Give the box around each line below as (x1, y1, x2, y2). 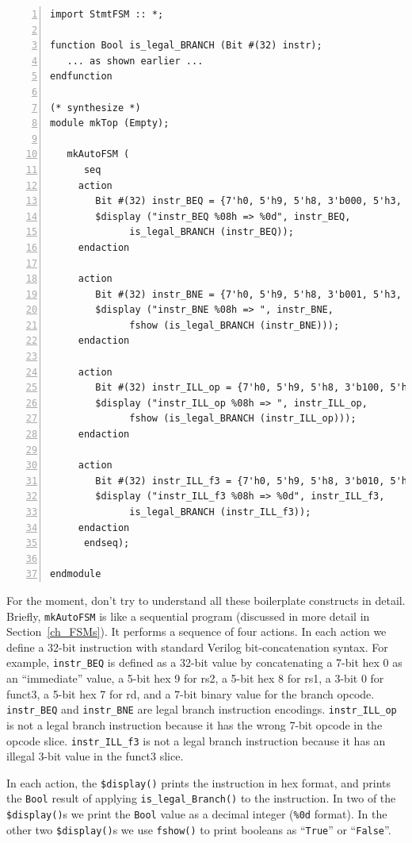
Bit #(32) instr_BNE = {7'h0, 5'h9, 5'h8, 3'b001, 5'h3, (95, 288, 402, 300)
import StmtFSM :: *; (50, 9, 164, 20)
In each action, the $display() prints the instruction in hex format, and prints (6, 774, 391, 791)
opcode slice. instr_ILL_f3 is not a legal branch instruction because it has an (6, 732, 386, 749)
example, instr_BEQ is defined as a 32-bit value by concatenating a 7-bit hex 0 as (6, 654, 402, 671)
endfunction (50, 71, 113, 83)
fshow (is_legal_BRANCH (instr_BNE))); (129, 319, 340, 331)
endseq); (83, 537, 130, 549)
